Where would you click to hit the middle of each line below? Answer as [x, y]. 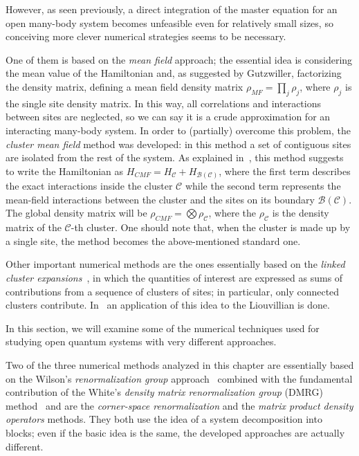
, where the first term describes [285, 171]
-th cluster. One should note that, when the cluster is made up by [211, 227]
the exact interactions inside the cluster [89, 186]
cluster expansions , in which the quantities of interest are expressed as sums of [174, 278]
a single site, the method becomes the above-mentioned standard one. [153, 240]
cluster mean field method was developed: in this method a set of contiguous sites [178, 144]
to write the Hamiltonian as [65, 171]
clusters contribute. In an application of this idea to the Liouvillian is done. [168, 305]
